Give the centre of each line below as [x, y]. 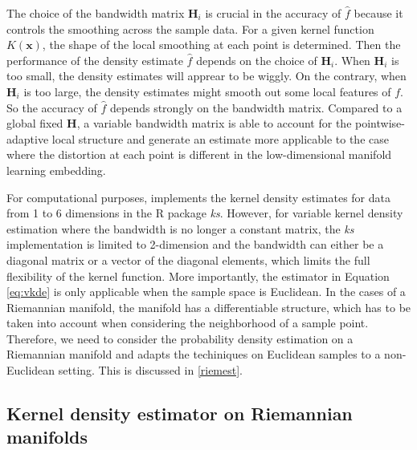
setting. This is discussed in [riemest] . [151, 370]
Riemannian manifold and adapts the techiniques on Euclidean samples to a [194, 354]
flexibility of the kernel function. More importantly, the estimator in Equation [198, 276]
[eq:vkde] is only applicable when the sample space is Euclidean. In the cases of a [206, 292]
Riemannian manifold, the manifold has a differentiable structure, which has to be [209, 307]
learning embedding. [56, 170]
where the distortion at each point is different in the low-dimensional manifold [199, 154]
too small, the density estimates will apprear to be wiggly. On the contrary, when [206, 76]
